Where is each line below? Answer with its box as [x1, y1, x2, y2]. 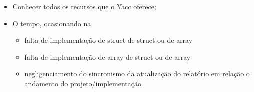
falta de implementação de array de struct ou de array [24, 51, 191, 62]
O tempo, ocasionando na [12, 18, 91, 28]
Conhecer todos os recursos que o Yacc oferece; [12, 1, 156, 11]
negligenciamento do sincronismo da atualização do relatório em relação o [24, 68, 250, 79]
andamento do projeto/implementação [24, 78, 141, 88]
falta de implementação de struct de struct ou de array [24, 35, 193, 45]
